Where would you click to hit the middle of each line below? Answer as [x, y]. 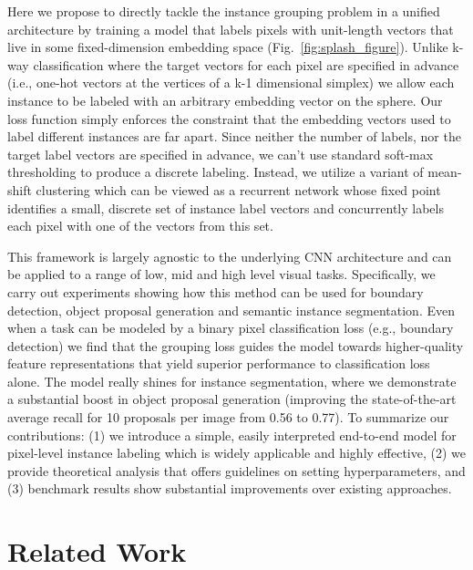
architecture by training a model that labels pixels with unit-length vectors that [231, 29]
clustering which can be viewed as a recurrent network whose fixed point [238, 189]
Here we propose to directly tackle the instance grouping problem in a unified [224, 11]
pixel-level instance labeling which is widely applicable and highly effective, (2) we [236, 453]
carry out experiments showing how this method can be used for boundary [216, 291]
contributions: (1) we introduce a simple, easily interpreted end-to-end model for [232, 435]
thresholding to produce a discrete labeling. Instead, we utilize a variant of [216, 172]
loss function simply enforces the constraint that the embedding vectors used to [229, 118]
